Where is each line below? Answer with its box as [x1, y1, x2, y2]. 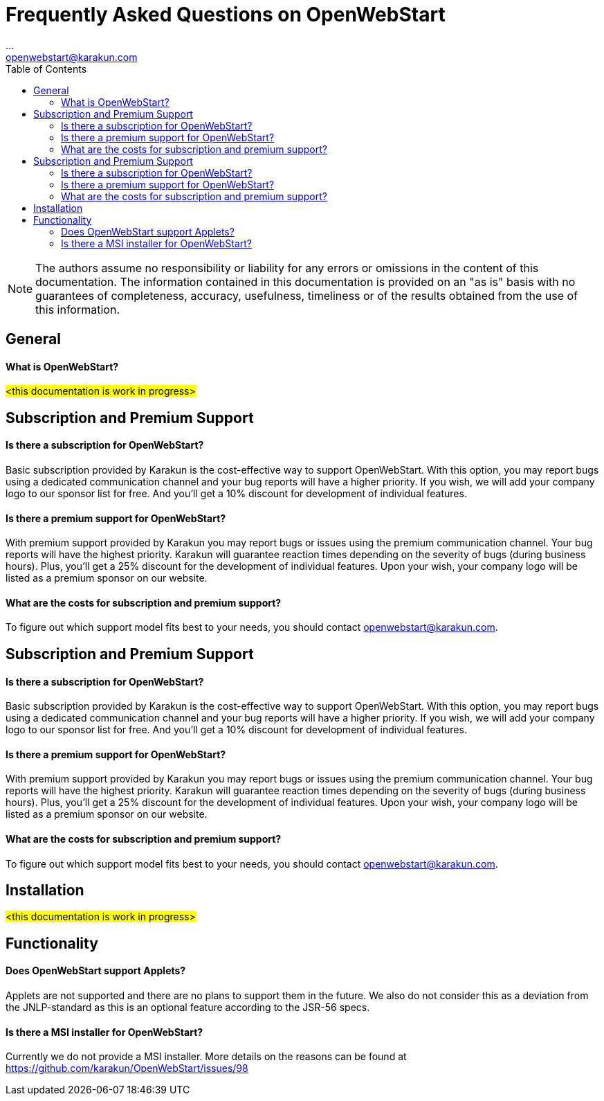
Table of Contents [6, 62, 87, 75]
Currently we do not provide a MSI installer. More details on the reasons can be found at [6, 1050, 407, 1063]
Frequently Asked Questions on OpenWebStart [6, 3, 446, 26]
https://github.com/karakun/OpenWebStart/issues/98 [6, 1062, 248, 1075]
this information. [35, 302, 120, 316]
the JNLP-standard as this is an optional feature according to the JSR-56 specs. [6, 1001, 370, 1014]
